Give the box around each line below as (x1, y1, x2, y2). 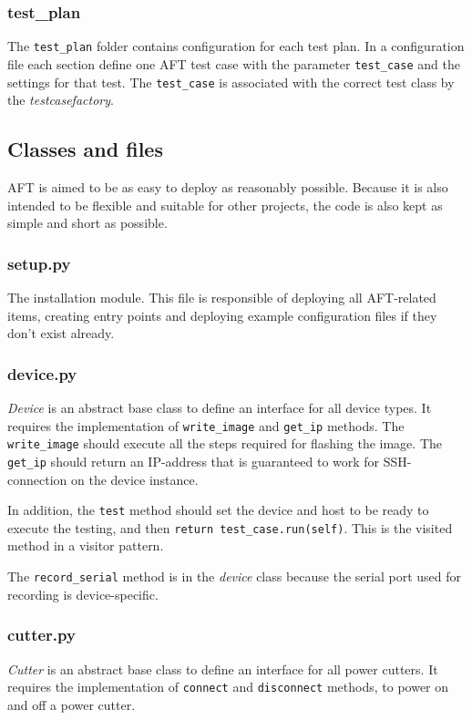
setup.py (7, 252, 71, 274)
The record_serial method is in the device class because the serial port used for (7, 567, 462, 586)
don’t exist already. (7, 324, 115, 343)
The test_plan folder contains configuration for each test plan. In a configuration (7, 36, 465, 56)
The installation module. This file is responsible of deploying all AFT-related (7, 287, 436, 306)
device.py (7, 362, 77, 385)
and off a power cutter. (7, 694, 136, 714)
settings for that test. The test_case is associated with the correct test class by (7, 72, 455, 91)
